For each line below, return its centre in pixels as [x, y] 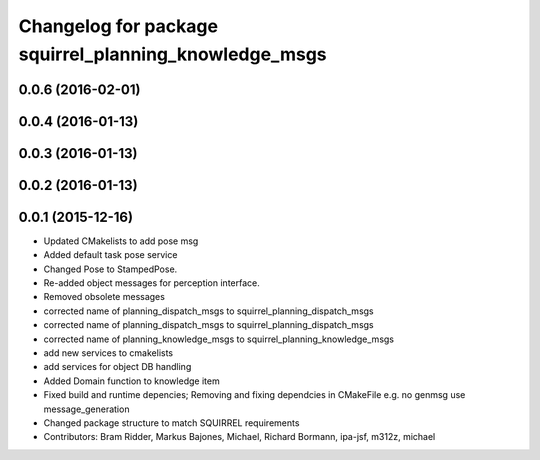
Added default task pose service [110, 255]
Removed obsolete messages [104, 297]
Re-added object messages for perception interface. [151, 283]
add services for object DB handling [117, 367]
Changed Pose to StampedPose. [110, 269]
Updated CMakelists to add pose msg [121, 241]
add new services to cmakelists [108, 353]
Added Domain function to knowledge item [131, 381]
